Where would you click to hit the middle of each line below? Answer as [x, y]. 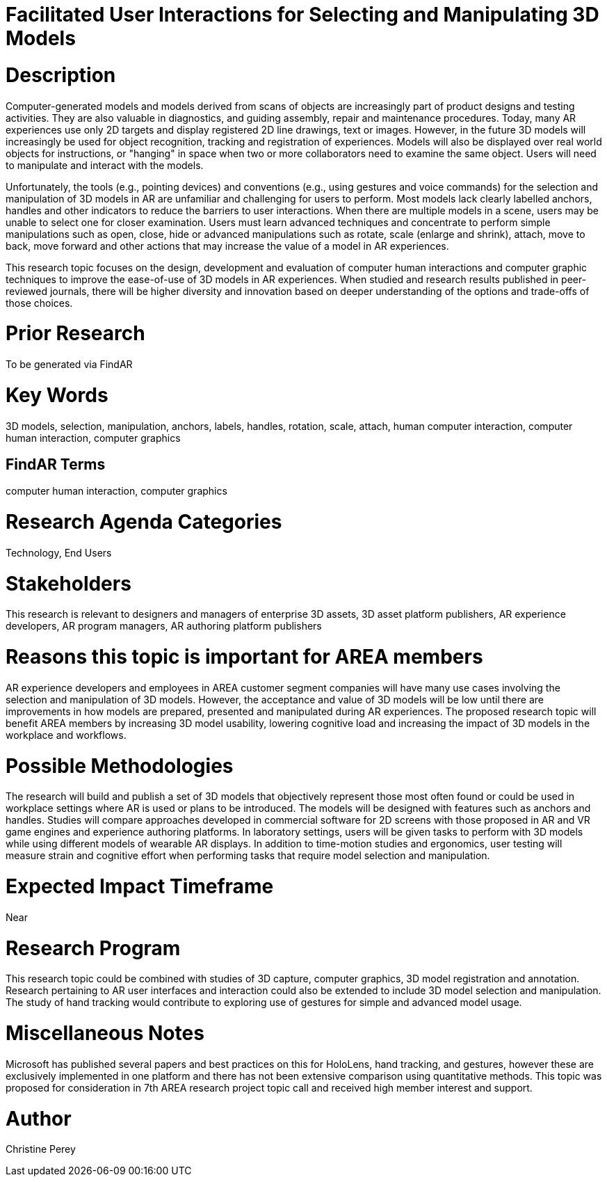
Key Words [57, 395]
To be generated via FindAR [69, 364]
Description [61, 75]
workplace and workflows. [66, 735]
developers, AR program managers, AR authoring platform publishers [164, 626]
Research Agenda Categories [144, 522]
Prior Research [75, 334]
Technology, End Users [59, 552]
